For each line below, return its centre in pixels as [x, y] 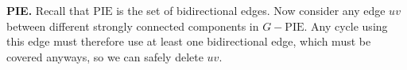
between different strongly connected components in [133, 26]
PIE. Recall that [48, 10]
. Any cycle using [346, 26]
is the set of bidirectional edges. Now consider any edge [251, 10]
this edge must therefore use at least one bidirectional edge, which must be [189, 41]
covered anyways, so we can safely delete [105, 56]
